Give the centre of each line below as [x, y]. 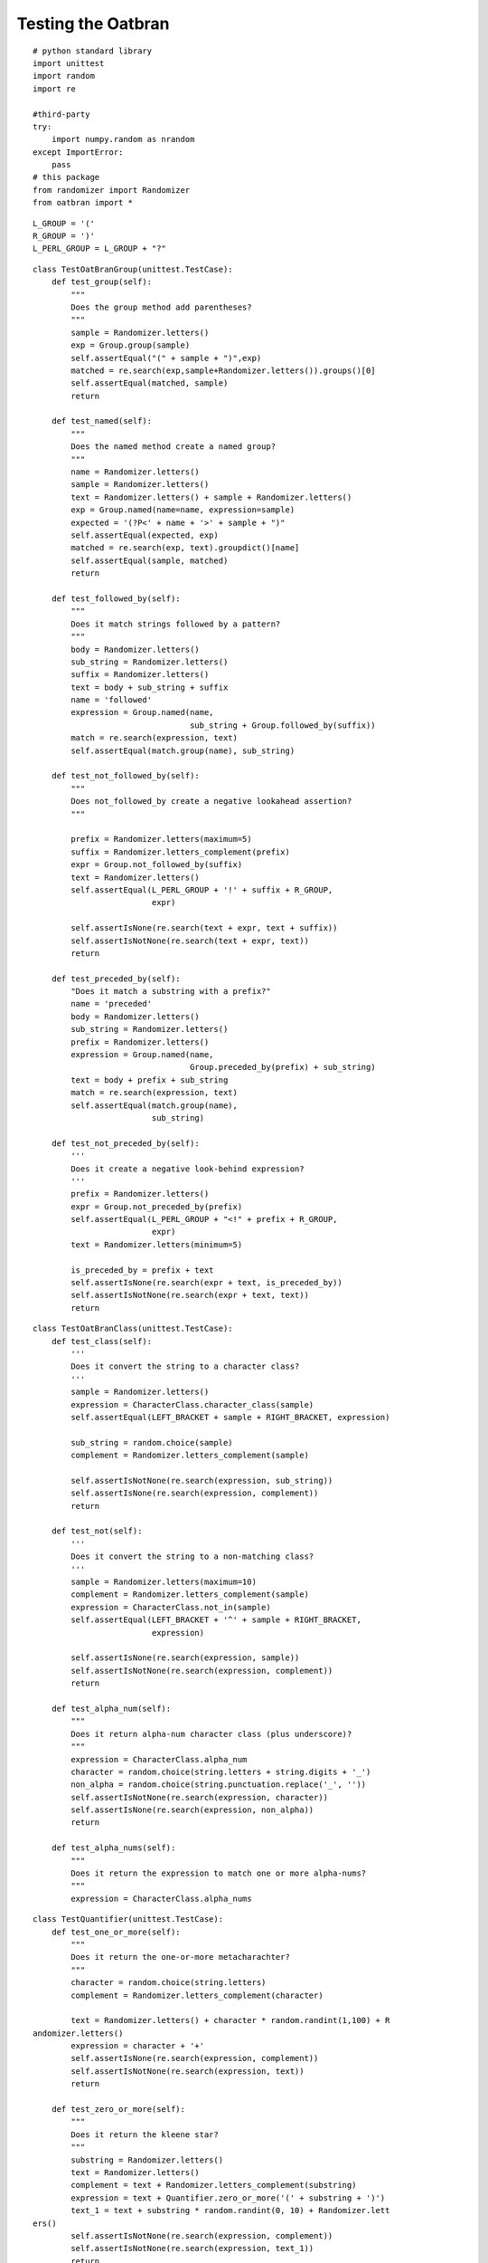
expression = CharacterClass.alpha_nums [161, 1898]
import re [54, 89]
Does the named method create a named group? [173, 447]
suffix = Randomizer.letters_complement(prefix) [181, 852]
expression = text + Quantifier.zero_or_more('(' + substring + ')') [228, 2198]
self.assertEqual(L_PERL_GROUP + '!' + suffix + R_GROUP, [202, 890]
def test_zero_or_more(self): [118, 2110]
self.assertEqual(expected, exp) [145, 535]
